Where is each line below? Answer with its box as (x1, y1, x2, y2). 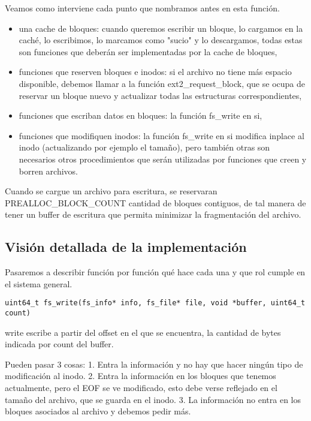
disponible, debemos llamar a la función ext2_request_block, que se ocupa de (19, 77, 305, 89)
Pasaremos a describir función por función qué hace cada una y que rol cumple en (5, 266, 306, 278)
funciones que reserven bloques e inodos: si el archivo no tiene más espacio (19, 65, 292, 78)
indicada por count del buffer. (5, 338, 114, 350)
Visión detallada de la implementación (5, 237, 247, 256)
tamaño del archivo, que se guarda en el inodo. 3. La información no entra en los (5, 393, 301, 405)
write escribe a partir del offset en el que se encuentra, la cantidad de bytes (5, 326, 281, 338)
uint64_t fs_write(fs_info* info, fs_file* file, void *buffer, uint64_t (5, 299, 306, 308)
